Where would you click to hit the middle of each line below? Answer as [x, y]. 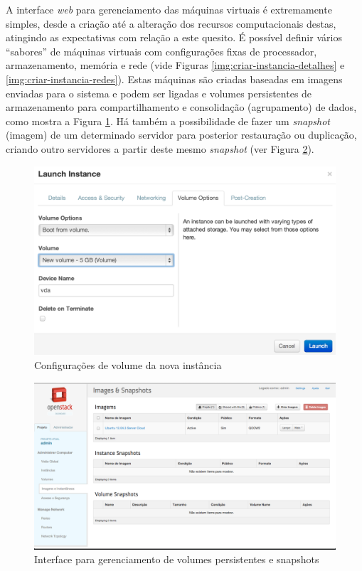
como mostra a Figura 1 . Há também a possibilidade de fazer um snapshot [168, 121]
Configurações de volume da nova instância [128, 364]
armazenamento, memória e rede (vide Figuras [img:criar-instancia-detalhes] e [175, 65]
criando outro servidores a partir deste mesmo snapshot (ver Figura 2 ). [160, 148]
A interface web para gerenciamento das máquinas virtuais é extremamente [169, 9]
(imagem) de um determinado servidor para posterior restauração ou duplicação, [181, 135]
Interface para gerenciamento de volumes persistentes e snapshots [177, 559]
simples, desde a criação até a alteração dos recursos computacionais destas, [171, 23]
